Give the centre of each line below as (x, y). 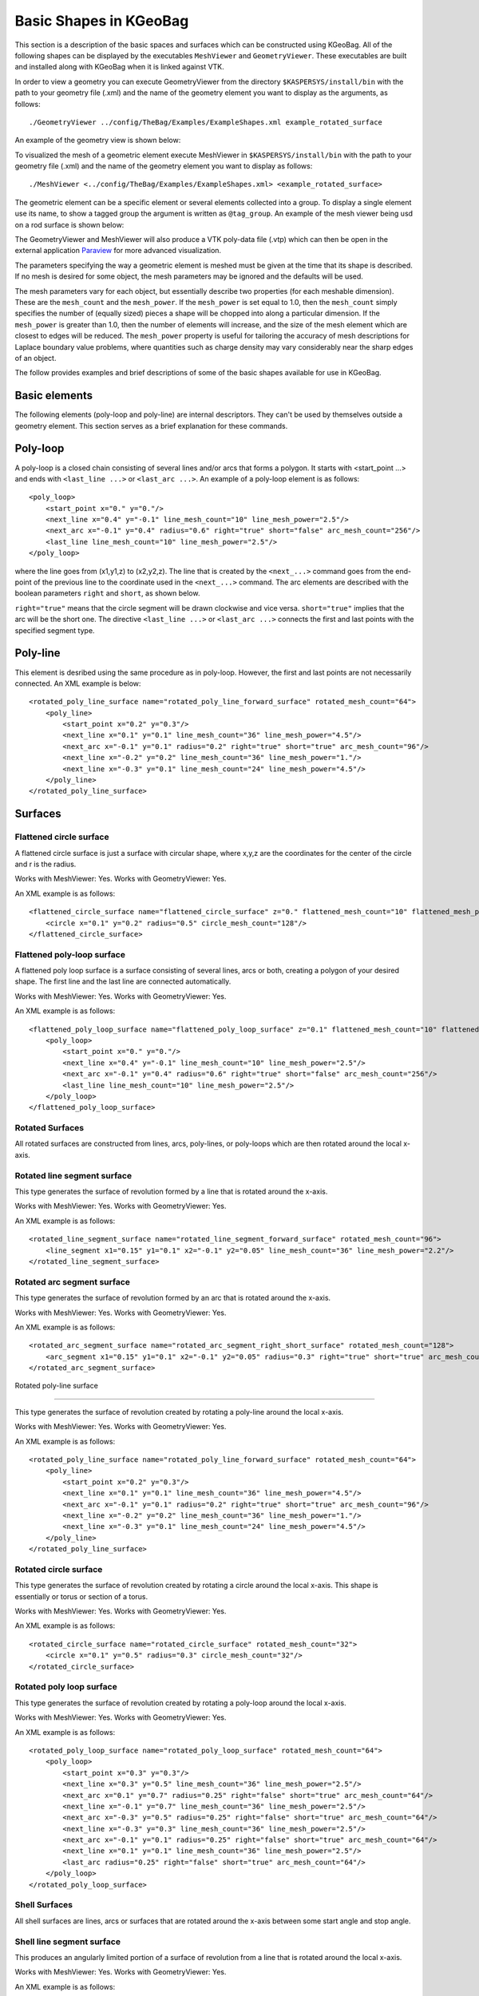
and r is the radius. (46, 864)
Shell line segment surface (68, 1942)
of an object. (36, 358)
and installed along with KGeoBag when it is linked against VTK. (120, 67)
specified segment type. (55, 630)
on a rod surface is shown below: (69, 224)
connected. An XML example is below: (78, 683)
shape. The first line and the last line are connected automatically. (123, 981)
